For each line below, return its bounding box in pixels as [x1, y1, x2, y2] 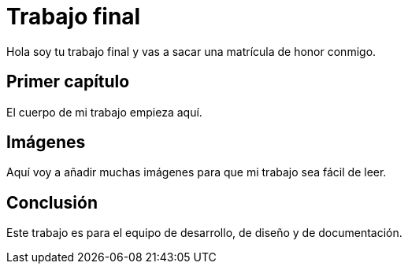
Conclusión [6, 192, 98, 213]
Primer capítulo [6, 72, 130, 92]
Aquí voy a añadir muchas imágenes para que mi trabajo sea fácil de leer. [6, 165, 387, 179]
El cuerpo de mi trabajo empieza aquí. [6, 105, 202, 119]
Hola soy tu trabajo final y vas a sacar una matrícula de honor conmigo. [6, 44, 376, 58]
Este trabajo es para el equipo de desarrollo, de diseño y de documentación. [6, 226, 402, 240]
